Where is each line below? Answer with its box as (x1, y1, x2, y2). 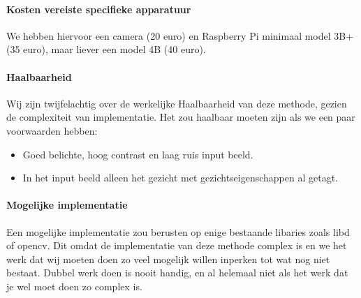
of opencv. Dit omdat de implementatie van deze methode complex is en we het (6, 238, 347, 253)
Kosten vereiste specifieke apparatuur (6, 1, 191, 16)
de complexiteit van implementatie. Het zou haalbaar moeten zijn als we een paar (6, 110, 355, 124)
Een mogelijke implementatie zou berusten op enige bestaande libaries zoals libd (6, 224, 350, 239)
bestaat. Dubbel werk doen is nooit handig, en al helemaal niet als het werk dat (6, 265, 348, 280)
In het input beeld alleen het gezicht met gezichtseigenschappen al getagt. (22, 170, 339, 185)
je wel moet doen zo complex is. (6, 278, 142, 293)
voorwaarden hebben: (6, 123, 98, 137)
